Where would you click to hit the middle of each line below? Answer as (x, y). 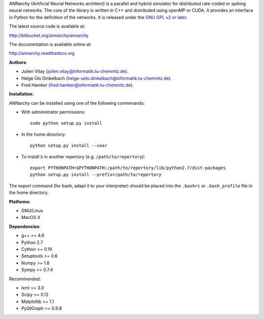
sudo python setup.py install (66, 123)
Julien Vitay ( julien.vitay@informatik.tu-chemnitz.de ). (75, 72)
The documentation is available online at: (50, 44)
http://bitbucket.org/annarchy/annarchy (49, 35)
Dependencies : (25, 226)
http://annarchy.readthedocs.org (42, 53)
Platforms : (20, 201)
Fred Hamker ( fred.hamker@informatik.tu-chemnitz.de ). (77, 85)
